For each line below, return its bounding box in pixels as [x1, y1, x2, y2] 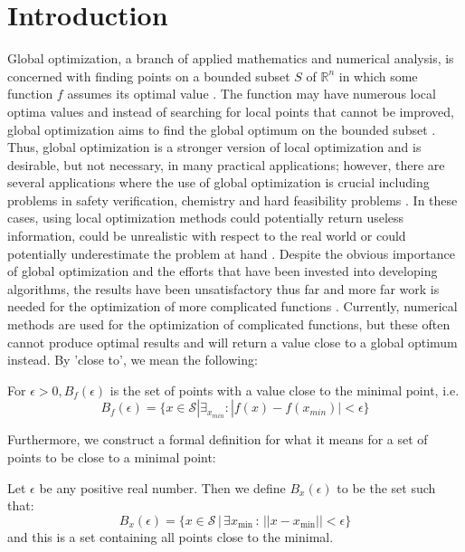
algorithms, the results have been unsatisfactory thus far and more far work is [7, 279, 440, 298]
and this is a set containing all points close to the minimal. [7, 527, 334, 546]
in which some [338, 66, 418, 85]
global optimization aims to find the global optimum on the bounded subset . [7, 119, 436, 138]
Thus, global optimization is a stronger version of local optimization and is [7, 138, 422, 157]
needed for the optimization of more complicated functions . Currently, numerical [7, 297, 458, 316]
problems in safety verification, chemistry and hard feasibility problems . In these [7, 190, 458, 209]
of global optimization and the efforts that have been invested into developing [7, 262, 438, 281]
